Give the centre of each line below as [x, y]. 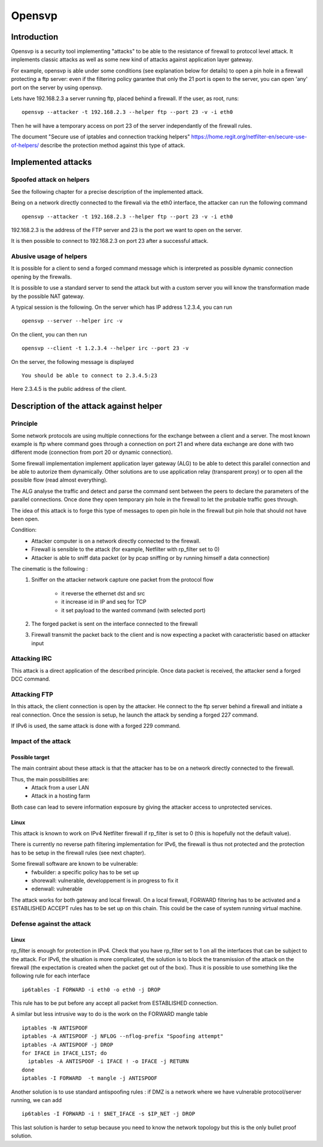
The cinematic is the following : [49, 568]
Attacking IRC [31, 658]
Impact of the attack [41, 741]
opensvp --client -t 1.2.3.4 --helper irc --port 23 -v [105, 348]
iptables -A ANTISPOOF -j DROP [68, 1044]
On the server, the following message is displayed [72, 362]
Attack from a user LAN [60, 787]
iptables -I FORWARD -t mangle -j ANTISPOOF [90, 1078]
